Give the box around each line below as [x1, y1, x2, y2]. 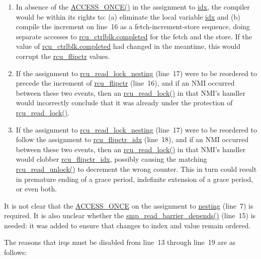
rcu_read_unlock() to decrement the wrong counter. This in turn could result [16, 163, 257, 174]
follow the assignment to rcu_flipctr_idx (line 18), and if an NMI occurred [16, 134, 249, 145]
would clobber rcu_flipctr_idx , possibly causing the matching [16, 154, 207, 164]
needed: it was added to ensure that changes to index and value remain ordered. [4, 220, 251, 230]
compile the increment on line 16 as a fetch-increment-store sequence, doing [16, 21, 250, 32]
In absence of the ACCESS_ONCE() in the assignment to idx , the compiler [16, 2, 250, 12]
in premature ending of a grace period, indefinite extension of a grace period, [16, 173, 253, 184]
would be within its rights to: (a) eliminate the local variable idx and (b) [16, 11, 240, 22]
